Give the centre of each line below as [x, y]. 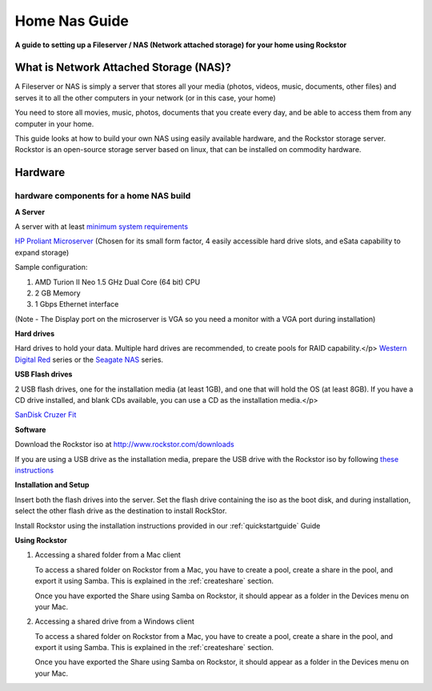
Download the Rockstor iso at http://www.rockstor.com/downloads [125, 444]
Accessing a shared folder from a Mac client [108, 555]
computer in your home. [54, 123]
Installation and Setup [52, 485]
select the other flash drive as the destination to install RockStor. [121, 511]
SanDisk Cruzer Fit [46, 415]
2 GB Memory [58, 293]
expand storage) [42, 252]
